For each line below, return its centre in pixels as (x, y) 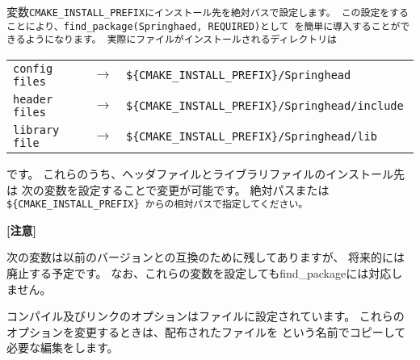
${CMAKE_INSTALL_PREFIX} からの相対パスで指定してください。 (157, 205)
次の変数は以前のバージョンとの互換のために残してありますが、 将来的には (206, 257)
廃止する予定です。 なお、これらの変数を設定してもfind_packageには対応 (199, 273)
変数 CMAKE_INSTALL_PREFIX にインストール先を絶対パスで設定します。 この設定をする (208, 11)
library (36, 130)
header (33, 99)
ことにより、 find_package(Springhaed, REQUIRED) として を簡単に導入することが (204, 26)
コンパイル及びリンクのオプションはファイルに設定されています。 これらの (206, 316)
